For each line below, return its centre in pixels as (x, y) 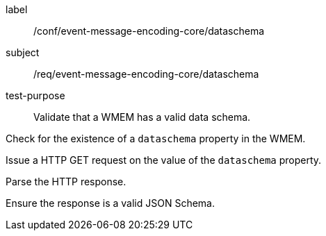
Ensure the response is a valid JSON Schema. (110, 203)
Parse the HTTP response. (66, 182)
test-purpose (35, 95)
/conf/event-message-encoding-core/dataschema (149, 31)
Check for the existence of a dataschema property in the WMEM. (156, 138)
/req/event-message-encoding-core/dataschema (146, 74)
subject (23, 52)
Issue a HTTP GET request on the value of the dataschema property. (164, 160)
